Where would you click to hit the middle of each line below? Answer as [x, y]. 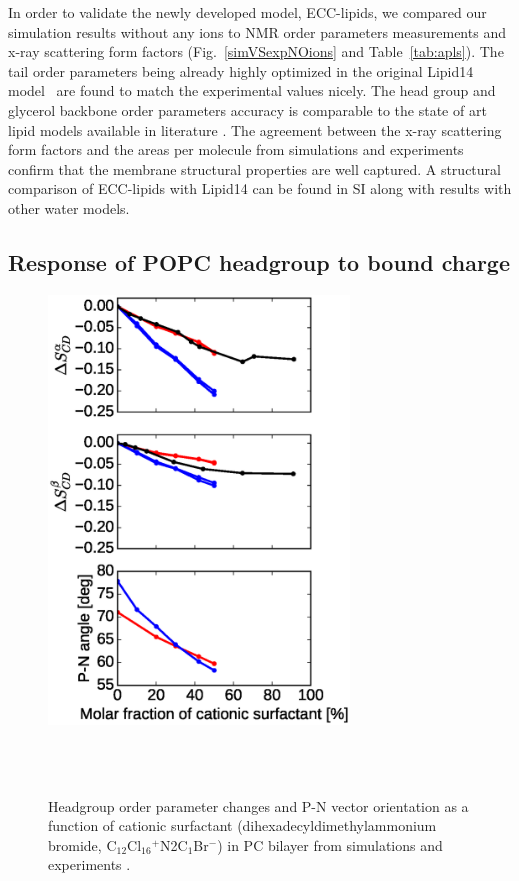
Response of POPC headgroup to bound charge [259, 261]
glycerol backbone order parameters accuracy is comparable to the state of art [247, 109]
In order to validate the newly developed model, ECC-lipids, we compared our [247, 12]
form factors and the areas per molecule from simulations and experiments [236, 149]
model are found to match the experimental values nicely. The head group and [252, 90]
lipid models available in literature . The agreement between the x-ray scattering [255, 129]
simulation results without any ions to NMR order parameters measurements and [257, 31]
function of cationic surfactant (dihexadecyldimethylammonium [242, 825]
